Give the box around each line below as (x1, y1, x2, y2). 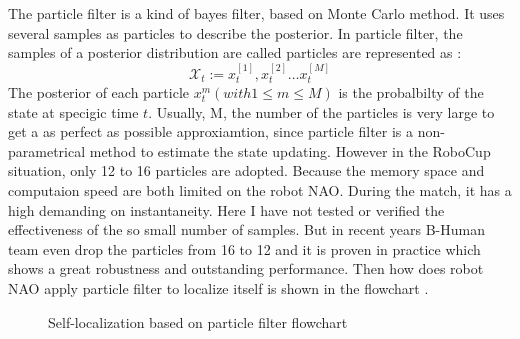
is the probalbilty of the (338, 82, 484, 103)
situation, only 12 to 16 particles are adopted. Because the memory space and (8, 160, 485, 181)
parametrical (8, 140, 86, 161)
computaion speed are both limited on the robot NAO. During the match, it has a (8, 179, 512, 200)
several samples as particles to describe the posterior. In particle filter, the (8, 22, 463, 43)
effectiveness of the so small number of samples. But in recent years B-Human (8, 219, 485, 240)
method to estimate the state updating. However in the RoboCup (89, 140, 491, 161)
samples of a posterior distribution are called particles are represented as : (8, 42, 462, 63)
